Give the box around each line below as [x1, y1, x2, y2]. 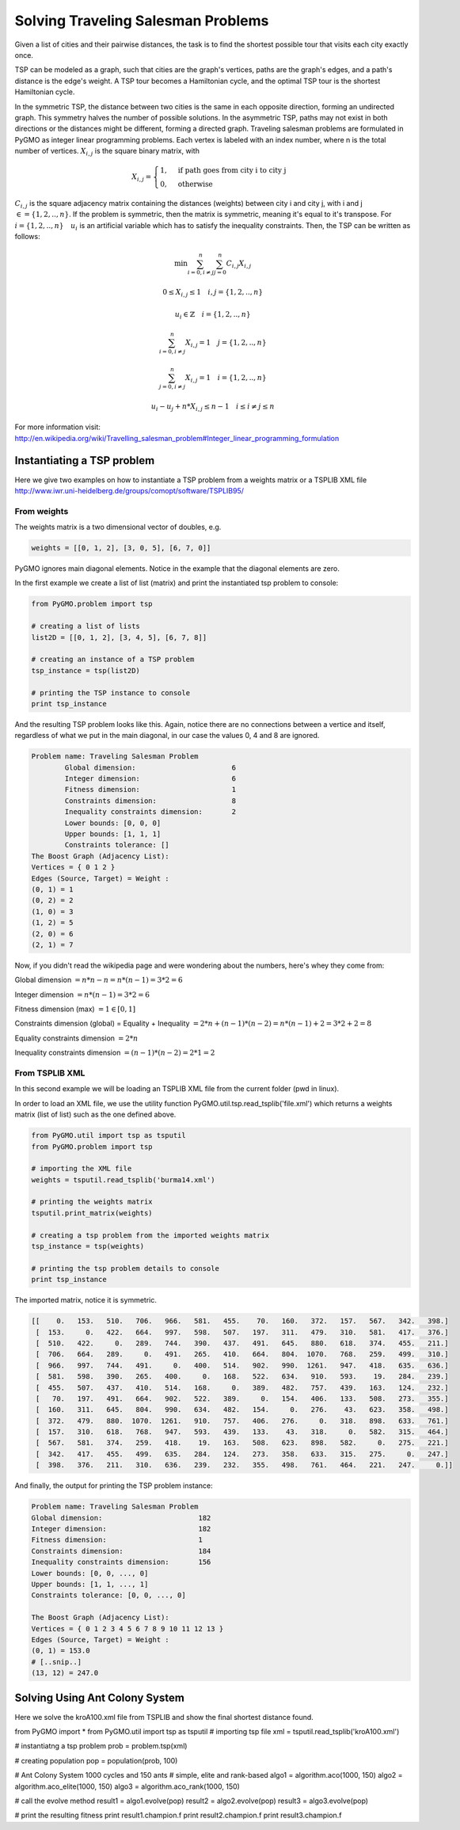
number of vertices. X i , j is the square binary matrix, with [14, 146, 200, 158]
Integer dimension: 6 [64, 774, 237, 783]
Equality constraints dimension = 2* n [14, 1033, 139, 1043]
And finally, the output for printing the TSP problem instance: [14, 1481, 213, 1490]
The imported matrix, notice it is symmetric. [14, 1295, 158, 1305]
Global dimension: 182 [31, 1513, 211, 1522]
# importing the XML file [31, 1164, 132, 1174]
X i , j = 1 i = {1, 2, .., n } [184, 373, 267, 384]
